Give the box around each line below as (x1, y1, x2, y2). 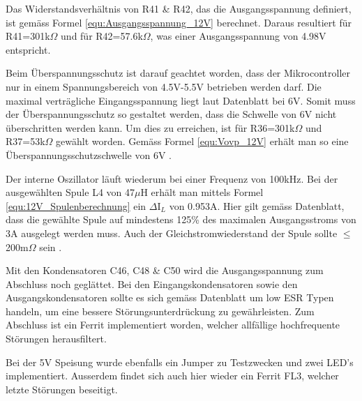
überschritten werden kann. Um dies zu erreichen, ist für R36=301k (6, 120, 295, 135)
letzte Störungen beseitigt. (6, 381, 118, 396)
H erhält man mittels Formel (140, 185, 264, 199)
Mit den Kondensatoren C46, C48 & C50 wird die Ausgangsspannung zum (6, 263, 324, 278)
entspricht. (6, 42, 51, 56)
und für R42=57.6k (61, 29, 143, 43)
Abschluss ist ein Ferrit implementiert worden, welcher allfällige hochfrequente (6, 317, 340, 332)
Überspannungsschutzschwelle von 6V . (6, 147, 172, 162)
